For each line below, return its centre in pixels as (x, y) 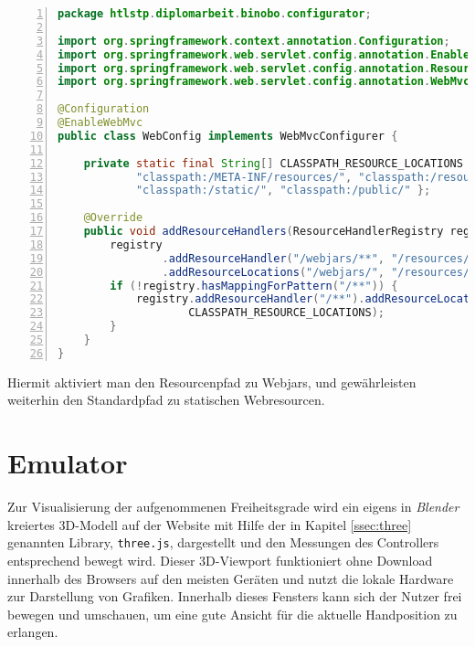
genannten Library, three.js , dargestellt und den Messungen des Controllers (223, 542)
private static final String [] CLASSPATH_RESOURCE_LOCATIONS (273, 163)
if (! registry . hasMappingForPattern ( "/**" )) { (254, 286)
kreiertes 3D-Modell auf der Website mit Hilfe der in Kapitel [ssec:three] (210, 524)
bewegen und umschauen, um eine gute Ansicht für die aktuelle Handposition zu (232, 614)
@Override (113, 218)
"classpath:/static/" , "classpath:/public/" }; (283, 191)
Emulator (68, 463)
